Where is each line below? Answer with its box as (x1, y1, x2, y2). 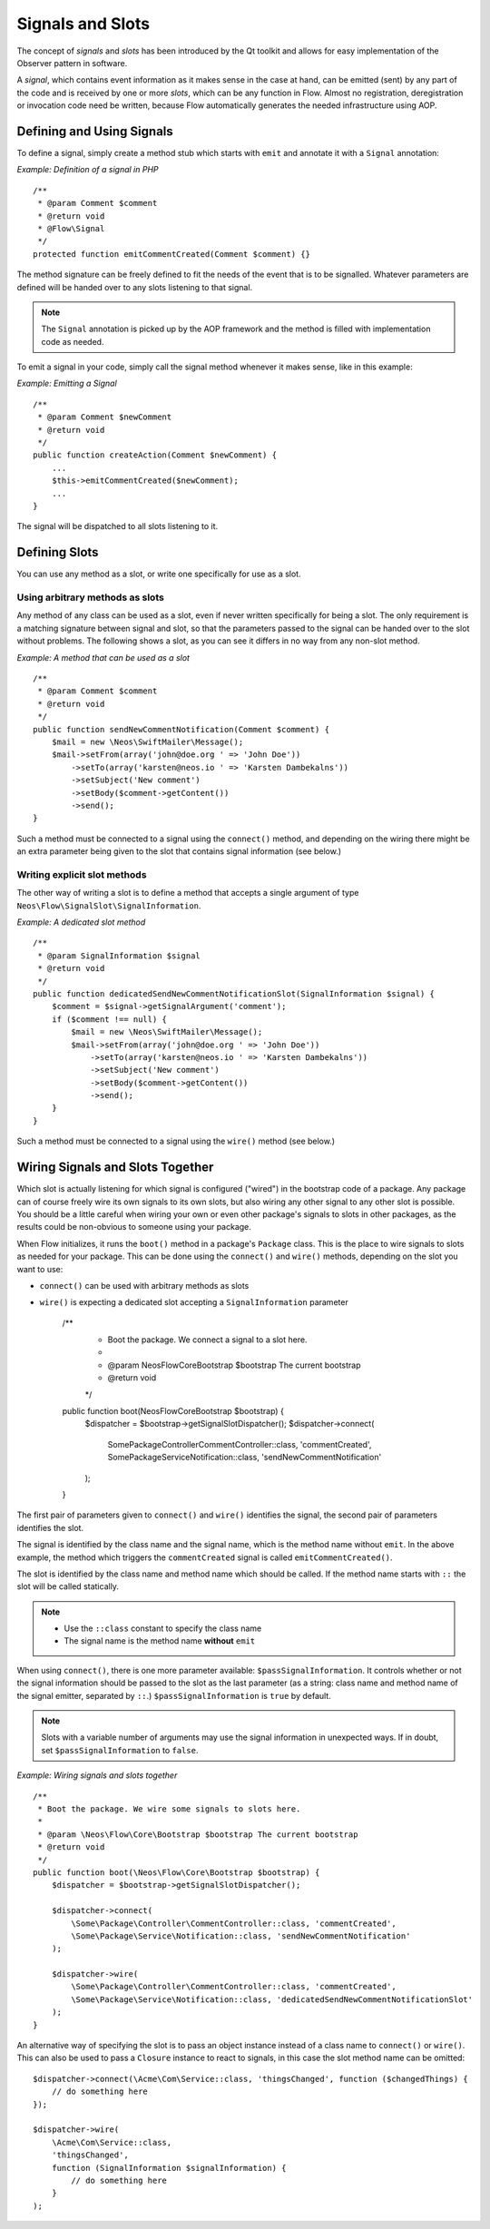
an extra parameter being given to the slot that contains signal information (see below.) (16, 846, 342, 857)
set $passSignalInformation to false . (41, 1744, 199, 1755)
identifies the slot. (16, 1522, 84, 1533)
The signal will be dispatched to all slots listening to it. (16, 521, 219, 532)
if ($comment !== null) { (51, 1014, 168, 1025)
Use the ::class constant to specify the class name (64, 1623, 262, 1634)
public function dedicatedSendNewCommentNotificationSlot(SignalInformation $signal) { (33, 988, 436, 998)
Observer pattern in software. (16, 57, 128, 68)
